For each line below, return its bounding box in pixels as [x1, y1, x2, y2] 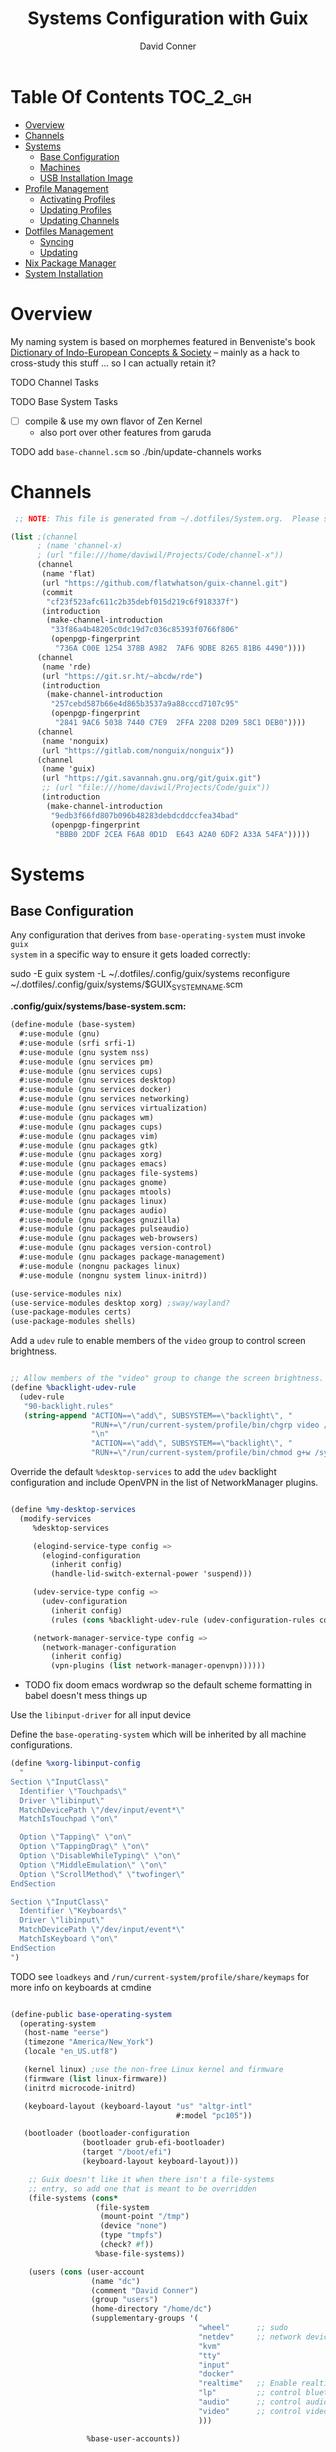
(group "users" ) [90, 2295, 159, 2305]
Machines [39, 161, 81, 173]
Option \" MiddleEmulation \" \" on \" [19, 1860, 168, 1870]
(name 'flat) [41, 569, 97, 579]
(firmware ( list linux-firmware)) [23, 2073, 168, 2084]
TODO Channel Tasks [10, 376, 99, 388]
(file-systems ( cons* [28, 2193, 118, 2203]
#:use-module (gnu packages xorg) [19, 1150, 163, 1160]
